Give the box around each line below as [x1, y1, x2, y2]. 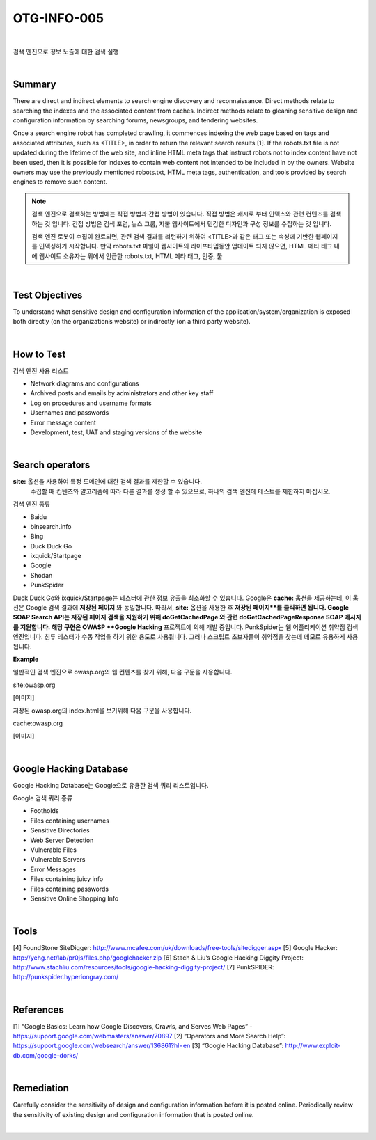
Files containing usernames [30, 816, 109, 825]
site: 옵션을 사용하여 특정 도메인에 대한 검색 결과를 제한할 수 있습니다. [13, 477, 202, 486]
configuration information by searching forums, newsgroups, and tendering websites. [13, 116, 258, 125]
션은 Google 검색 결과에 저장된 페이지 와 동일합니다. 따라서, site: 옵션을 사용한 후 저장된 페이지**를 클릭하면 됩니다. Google [13, 603, 350, 612]
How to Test [13, 348, 66, 360]
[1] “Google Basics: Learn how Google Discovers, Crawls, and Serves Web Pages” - [13, 1022, 253, 1030]
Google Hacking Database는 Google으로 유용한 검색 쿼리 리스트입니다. [13, 781, 209, 789]
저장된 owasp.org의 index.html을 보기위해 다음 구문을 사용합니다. [13, 706, 192, 715]
